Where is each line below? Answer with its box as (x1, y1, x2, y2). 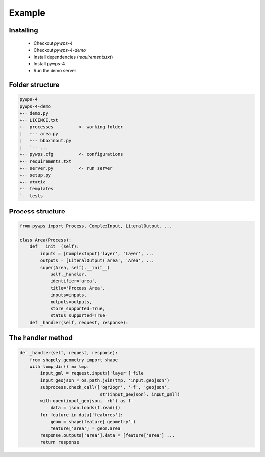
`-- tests (19, 193, 43, 199)
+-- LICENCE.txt (19, 117, 59, 123)
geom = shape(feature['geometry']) (50, 419, 136, 425)
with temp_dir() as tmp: (29, 364, 90, 369)
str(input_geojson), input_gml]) (99, 391, 180, 397)
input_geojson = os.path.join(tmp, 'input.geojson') (40, 377, 170, 383)
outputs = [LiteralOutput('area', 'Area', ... (40, 258, 154, 263)
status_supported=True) (50, 313, 108, 318)
